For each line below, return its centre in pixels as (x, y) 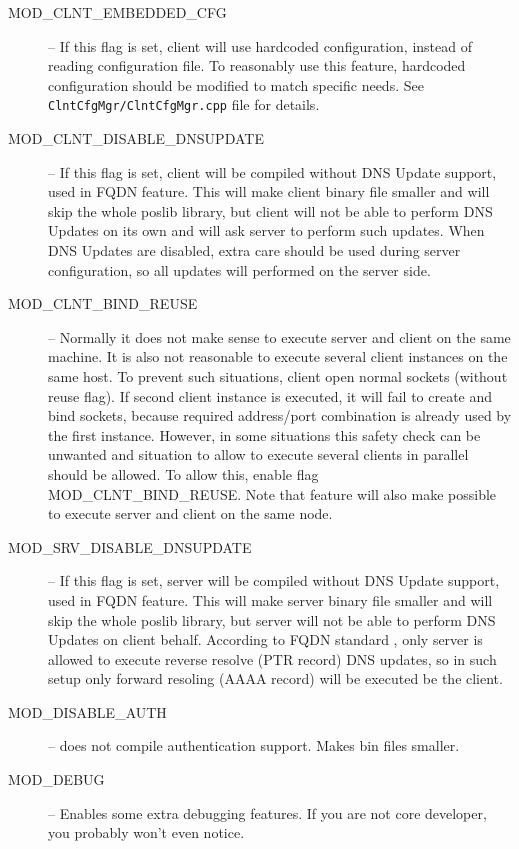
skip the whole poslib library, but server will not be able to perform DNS (272, 619)
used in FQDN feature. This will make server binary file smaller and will (270, 599)
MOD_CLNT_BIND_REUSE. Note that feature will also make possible (272, 493)
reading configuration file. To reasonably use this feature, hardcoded (257, 65)
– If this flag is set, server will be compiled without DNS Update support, (274, 580)
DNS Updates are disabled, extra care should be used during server (254, 250)
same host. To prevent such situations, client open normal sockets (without (278, 375)
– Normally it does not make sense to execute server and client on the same (279, 336)
